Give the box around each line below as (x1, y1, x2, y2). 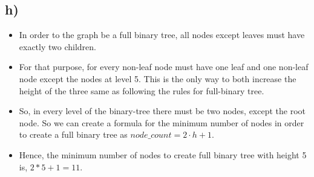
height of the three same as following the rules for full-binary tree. (19, 84, 264, 97)
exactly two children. (19, 40, 97, 53)
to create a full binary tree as (19, 128, 128, 141)
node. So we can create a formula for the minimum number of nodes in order (19, 116, 304, 129)
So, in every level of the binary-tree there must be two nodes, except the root (19, 105, 306, 117)
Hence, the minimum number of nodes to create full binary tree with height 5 (19, 148, 307, 161)
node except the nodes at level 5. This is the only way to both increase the (19, 72, 296, 85)
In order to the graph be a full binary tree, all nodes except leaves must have (19, 28, 305, 41)
